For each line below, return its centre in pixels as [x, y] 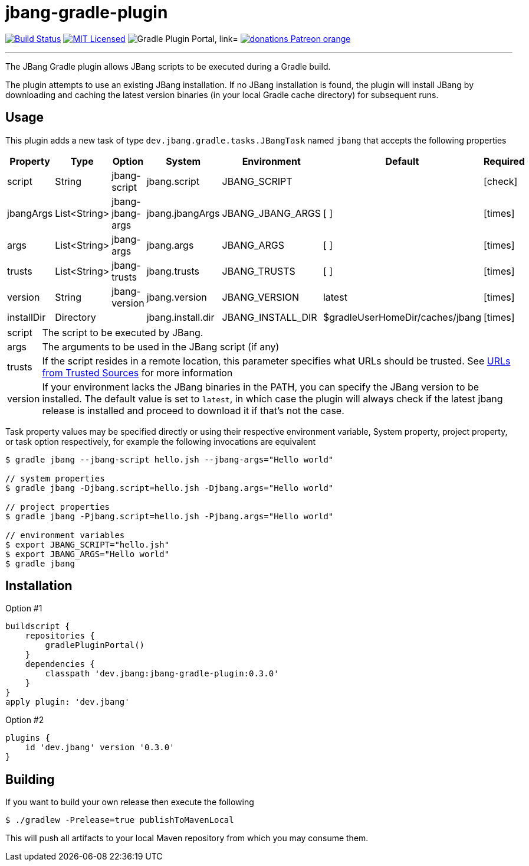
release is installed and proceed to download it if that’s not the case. [193, 410]
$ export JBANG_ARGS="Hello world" [88, 554]
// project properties [58, 507]
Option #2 [25, 720]
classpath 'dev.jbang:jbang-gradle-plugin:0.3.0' [162, 674]
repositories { [60, 636]
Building [30, 779]
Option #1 [24, 608]
